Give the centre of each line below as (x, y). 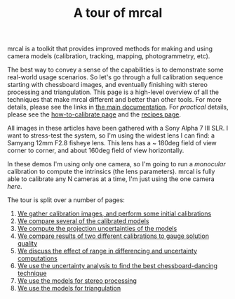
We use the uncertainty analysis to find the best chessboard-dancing (117, 266)
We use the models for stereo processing (77, 281)
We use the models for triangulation (69, 288)
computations (37, 258)
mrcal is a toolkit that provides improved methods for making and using (110, 49)
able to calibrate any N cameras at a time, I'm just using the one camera (111, 179)
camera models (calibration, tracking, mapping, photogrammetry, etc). (109, 56)
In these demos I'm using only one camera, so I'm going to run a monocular (116, 164)
